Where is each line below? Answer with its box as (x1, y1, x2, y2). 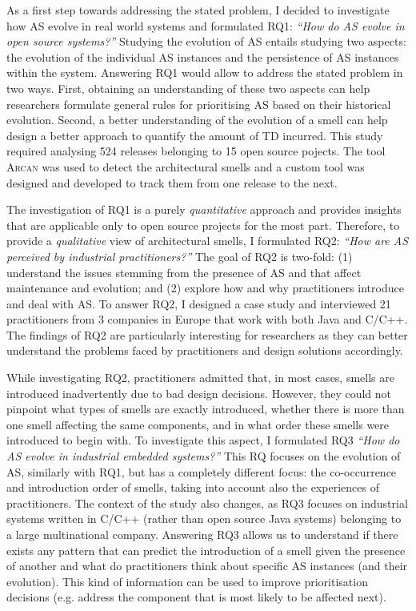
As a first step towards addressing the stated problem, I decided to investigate (6, 2, 390, 18)
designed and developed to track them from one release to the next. (6, 174, 338, 191)
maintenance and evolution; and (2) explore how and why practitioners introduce (6, 279, 404, 296)
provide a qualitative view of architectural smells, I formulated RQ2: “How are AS (6, 232, 409, 249)
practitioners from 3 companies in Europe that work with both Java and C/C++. (6, 311, 408, 328)
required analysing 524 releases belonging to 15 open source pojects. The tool (6, 143, 386, 159)
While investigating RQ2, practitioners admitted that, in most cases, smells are (6, 369, 394, 386)
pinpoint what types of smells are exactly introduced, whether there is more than (6, 400, 405, 417)
